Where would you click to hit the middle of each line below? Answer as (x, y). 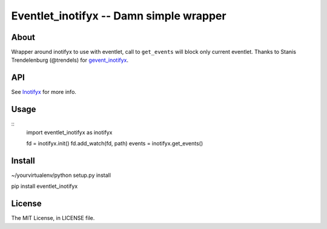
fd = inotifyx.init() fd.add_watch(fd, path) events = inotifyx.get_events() (115, 144)
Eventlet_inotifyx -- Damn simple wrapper (119, 16)
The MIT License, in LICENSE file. (53, 218)
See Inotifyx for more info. (44, 92)
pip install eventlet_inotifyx (45, 186)
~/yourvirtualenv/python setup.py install (61, 175)
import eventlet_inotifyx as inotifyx (69, 132)
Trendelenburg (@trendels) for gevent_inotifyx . (70, 60)
